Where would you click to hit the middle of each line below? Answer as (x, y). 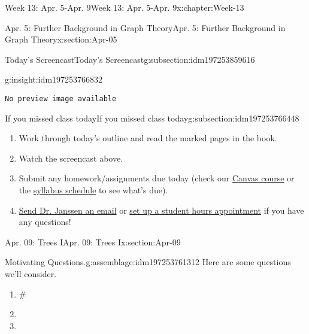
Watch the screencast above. (71, 158)
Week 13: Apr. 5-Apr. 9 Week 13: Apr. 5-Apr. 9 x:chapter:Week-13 (125, 7)
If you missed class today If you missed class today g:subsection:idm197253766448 (152, 118)
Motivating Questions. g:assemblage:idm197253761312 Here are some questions (148, 262)
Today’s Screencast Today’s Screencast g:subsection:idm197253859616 (130, 59)
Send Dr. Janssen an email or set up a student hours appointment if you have (161, 210)
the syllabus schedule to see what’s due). (93, 190)
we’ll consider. (31, 273)
